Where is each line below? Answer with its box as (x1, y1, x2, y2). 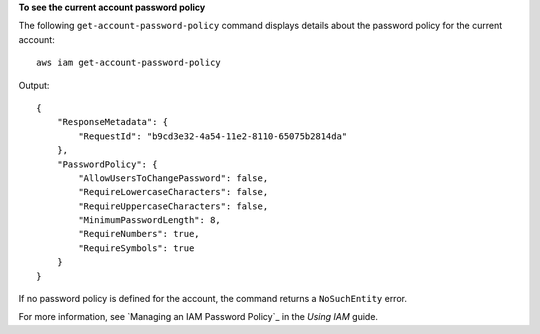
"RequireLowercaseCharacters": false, (78, 186, 269, 198)
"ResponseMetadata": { (56, 116, 169, 128)
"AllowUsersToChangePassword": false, (78, 172, 269, 184)
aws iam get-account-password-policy (36, 57, 222, 69)
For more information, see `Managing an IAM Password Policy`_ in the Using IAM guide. (18, 311, 379, 323)
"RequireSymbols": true (78, 242, 195, 254)
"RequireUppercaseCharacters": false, (78, 200, 269, 212)
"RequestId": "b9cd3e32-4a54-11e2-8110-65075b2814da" (78, 130, 348, 142)
